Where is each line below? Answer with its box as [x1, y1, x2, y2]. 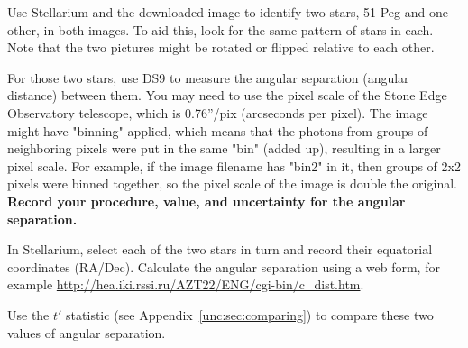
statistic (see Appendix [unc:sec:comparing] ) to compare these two [66, 305, 434, 324]
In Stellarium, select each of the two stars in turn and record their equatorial [7, 240, 433, 259]
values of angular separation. [7, 323, 166, 342]
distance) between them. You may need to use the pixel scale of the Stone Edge [7, 86, 447, 105]
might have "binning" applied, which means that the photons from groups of [7, 121, 428, 140]
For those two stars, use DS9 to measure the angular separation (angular [7, 68, 409, 87]
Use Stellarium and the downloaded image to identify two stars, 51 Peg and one [7, 3, 448, 21]
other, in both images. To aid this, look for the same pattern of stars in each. [7, 20, 434, 39]
